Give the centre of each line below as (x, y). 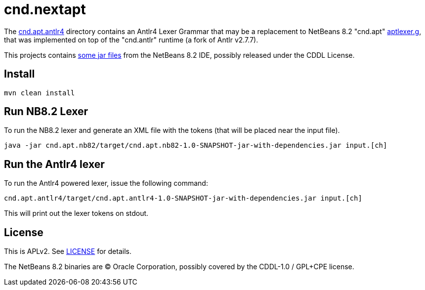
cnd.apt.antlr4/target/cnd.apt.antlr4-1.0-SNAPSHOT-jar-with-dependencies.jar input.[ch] (183, 198)
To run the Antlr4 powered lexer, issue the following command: (106, 183)
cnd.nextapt (45, 9)
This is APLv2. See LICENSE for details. (68, 251)
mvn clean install (40, 93)
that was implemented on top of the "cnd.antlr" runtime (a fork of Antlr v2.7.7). (131, 40)
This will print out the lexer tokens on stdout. (76, 213)
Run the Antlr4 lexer (54, 164)
